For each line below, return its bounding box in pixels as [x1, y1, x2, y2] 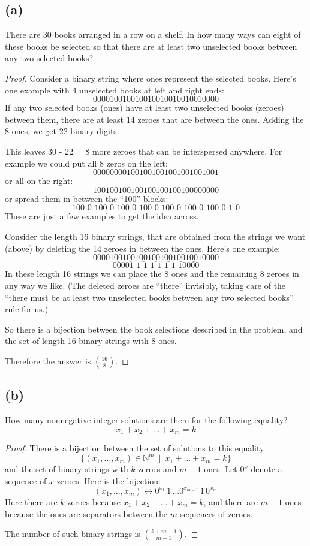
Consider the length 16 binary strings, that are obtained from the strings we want [5, 230, 306, 242]
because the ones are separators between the [5, 507, 168, 520]
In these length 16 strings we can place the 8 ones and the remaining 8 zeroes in [5, 267, 299, 280]
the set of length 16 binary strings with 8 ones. [5, 334, 177, 347]
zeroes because [67, 495, 121, 508]
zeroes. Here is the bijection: [56, 474, 161, 487]
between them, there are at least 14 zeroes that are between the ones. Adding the [5, 113, 304, 125]
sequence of [5, 474, 47, 487]
